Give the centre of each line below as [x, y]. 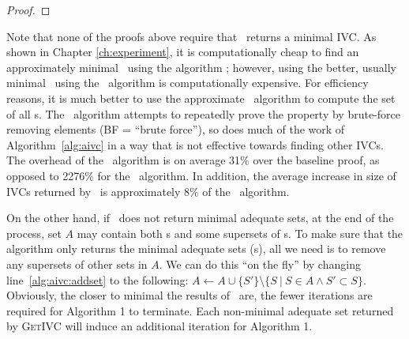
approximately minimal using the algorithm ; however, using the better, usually [201, 67]
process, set [34, 233]
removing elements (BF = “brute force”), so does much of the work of [176, 129]
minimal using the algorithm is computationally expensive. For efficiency [188, 83]
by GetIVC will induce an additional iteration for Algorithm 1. [159, 326]
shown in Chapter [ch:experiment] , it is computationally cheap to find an [183, 52]
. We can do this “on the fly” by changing [260, 264]
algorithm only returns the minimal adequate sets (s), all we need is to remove [196, 249]
